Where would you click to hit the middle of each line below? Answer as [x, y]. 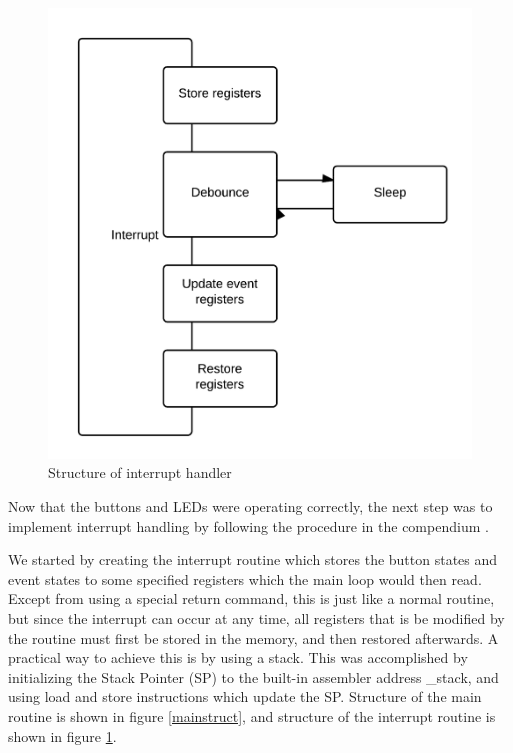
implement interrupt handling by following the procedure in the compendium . [248, 525]
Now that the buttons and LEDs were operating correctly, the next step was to [250, 506]
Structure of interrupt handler [140, 472]
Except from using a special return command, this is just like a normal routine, [251, 598]
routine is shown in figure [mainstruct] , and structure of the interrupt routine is [252, 715]
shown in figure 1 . [62, 735]
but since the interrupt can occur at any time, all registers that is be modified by [256, 618]
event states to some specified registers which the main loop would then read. [245, 578]
